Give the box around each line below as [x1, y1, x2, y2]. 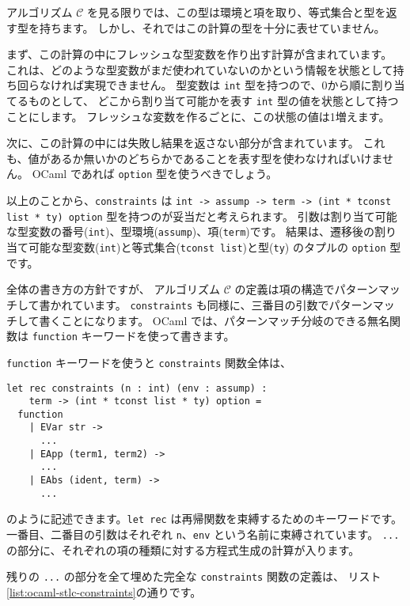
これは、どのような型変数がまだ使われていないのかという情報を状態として [6, 61, 393, 78]
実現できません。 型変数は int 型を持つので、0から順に [83, 77, 372, 93]
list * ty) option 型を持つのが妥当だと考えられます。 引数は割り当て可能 [6, 207, 397, 224]
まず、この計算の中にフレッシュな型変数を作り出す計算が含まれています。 [6, 46, 393, 62]
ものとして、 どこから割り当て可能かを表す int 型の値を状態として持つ [28, 93, 399, 109]
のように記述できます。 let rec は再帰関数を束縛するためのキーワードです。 [6, 510, 402, 527]
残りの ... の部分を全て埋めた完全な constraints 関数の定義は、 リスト [6, 568, 382, 585]
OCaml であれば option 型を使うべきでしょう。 [32, 165, 278, 182]
